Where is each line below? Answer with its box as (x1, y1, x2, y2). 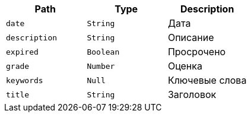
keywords (6, 75, 43, 85)
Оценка (167, 60, 202, 72)
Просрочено (167, 46, 226, 58)
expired (6, 47, 39, 56)
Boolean (87, 47, 120, 56)
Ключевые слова (167, 74, 247, 86)
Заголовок (167, 88, 217, 100)
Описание (167, 31, 214, 43)
